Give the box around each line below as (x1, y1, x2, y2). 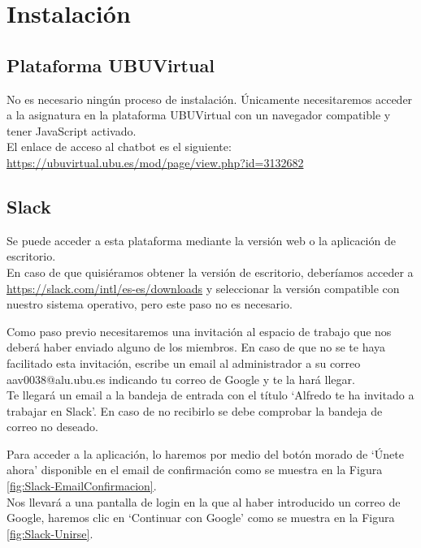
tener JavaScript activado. (7, 122, 137, 139)
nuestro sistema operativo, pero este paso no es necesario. (7, 296, 293, 313)
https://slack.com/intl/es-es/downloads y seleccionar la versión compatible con (7, 279, 400, 296)
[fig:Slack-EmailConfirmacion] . (7, 477, 157, 494)
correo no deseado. (7, 418, 98, 435)
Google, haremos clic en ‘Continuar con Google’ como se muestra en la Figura (7, 509, 395, 526)
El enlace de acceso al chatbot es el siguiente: (7, 138, 232, 155)
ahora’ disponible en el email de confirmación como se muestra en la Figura (7, 461, 383, 478)
